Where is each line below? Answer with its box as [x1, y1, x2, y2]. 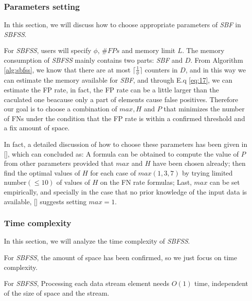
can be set [210, 177, 240, 187]
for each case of [90, 167, 136, 177]
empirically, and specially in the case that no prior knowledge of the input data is [4, 186, 247, 196]
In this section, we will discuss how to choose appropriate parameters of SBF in [4, 19, 241, 30]
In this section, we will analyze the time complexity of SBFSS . [4, 236, 190, 246]
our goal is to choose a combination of [4, 104, 117, 114]
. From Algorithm [190, 55, 243, 65]
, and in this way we [185, 64, 246, 74]
